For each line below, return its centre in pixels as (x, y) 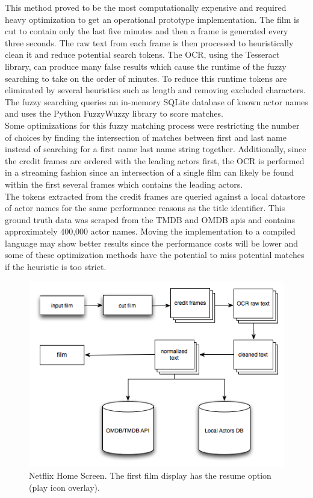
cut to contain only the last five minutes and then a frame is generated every (147, 31)
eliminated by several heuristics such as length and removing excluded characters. (155, 90)
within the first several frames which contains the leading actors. (124, 184)
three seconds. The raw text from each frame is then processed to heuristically (149, 42)
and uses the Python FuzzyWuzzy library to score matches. (114, 113)
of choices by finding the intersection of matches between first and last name (146, 137)
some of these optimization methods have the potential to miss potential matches (155, 255)
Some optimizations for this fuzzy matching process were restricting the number (152, 125)
